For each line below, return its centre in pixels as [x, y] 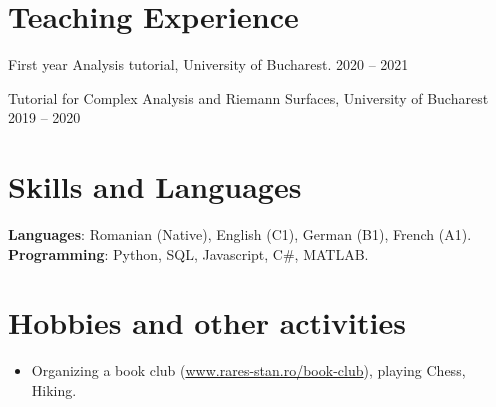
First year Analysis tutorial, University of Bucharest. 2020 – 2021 [208, 64]
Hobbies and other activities [207, 322]
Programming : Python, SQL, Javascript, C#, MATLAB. [188, 253]
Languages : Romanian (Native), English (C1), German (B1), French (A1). [240, 234]
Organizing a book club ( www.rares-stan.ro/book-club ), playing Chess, [248, 370]
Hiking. [54, 389]
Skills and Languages [155, 186]
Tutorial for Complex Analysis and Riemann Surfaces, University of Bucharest [248, 97]
